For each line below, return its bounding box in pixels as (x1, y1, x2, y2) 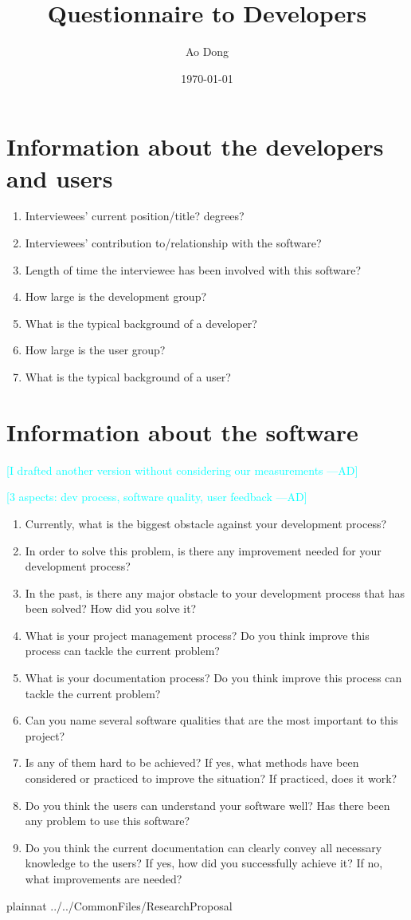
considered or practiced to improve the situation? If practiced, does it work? (25, 770, 397, 787)
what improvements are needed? (25, 871, 182, 886)
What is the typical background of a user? (25, 369, 231, 385)
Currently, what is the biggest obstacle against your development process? (25, 515, 387, 531)
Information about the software (6, 415, 358, 448)
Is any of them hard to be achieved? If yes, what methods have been (25, 754, 359, 771)
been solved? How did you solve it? (25, 600, 197, 617)
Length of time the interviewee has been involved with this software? (25, 261, 362, 278)
